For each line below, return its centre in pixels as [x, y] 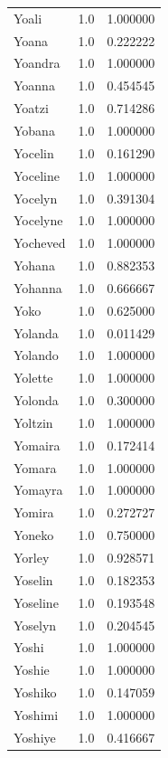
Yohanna [38, 287]
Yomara [35, 467]
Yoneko [34, 535]
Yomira [34, 512]
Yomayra [38, 490]
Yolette [33, 378]
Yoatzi [31, 108]
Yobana [34, 130]
